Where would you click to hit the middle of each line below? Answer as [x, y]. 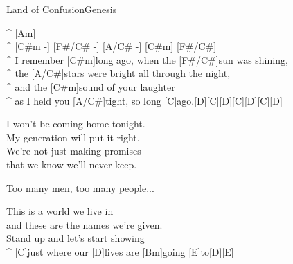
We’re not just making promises [74, 151]
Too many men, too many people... [80, 187]
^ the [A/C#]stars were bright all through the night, [118, 73]
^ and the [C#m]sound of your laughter [91, 86]
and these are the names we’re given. [85, 224]
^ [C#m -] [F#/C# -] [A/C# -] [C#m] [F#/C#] [112, 46]
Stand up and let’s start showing [76, 238]
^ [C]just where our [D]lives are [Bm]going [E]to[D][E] [120, 251]
